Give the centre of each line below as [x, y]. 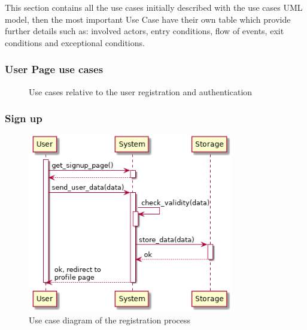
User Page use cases [54, 69]
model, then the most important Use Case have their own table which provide [148, 19]
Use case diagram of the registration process [110, 320]
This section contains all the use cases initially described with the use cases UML [154, 7]
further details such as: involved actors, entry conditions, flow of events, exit [145, 31]
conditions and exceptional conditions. [75, 42]
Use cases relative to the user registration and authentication [141, 91]
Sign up [24, 118]
